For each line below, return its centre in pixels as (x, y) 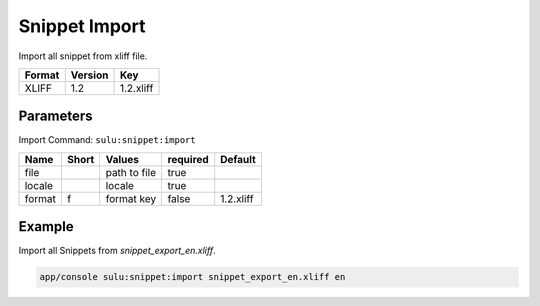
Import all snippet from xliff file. (83, 56)
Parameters (55, 116)
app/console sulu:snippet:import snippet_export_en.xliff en (192, 277)
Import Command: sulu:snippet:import (107, 140)
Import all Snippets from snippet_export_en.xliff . (117, 251)
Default (238, 159)
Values (122, 159)
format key (131, 198)
